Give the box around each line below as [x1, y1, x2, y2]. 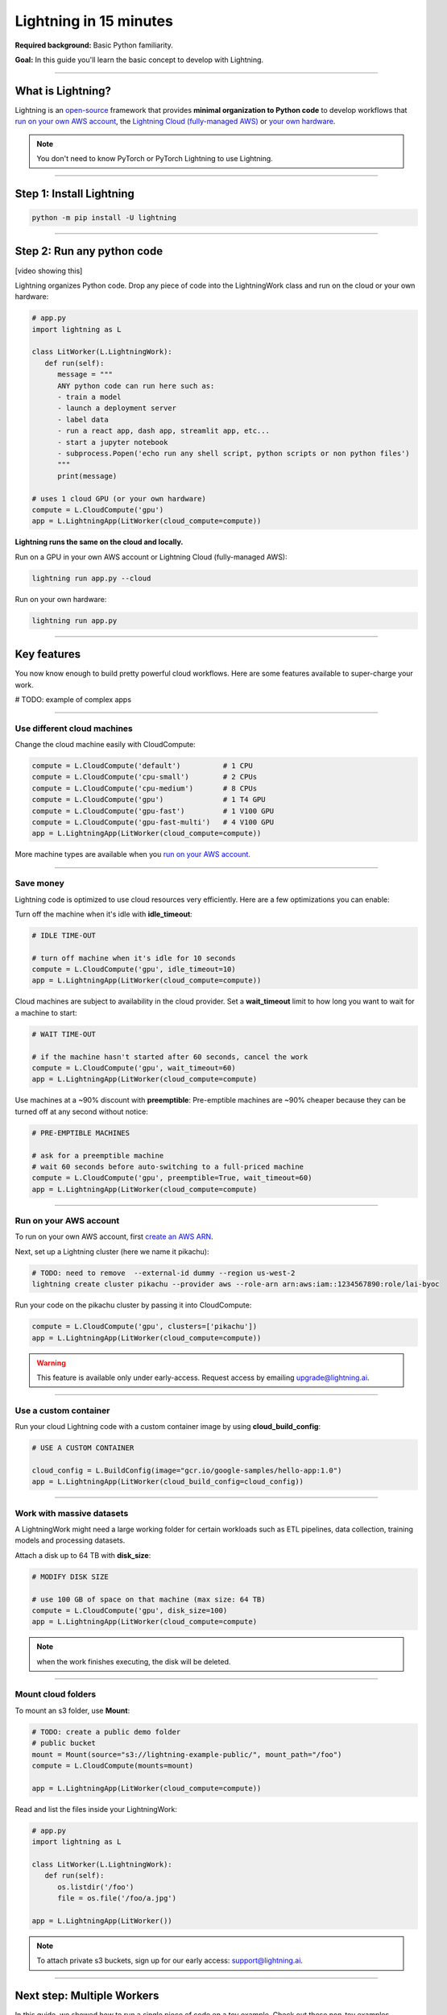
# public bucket [31, 1739, 97, 1748]
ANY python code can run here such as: [57, 381, 215, 390]
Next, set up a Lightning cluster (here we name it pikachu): [14, 1246, 209, 1257]
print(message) [57, 472, 118, 480]
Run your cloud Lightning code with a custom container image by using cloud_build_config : [14, 1422, 321, 1431]
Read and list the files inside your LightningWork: [14, 1804, 177, 1813]
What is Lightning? [14, 84, 112, 98]
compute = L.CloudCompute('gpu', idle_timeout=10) [31, 965, 237, 974]
